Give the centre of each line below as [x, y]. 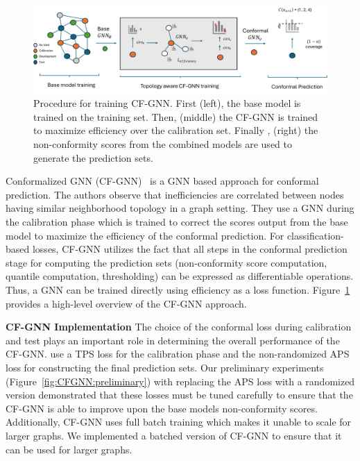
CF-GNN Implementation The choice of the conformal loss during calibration [179, 327]
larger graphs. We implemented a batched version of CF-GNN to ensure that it [174, 435]
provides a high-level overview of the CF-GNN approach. [126, 303]
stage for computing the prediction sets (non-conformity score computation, [166, 262]
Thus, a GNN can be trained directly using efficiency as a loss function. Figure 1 [178, 290]
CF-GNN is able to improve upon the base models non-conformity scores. [162, 408]
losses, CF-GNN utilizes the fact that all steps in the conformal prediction [190, 249]
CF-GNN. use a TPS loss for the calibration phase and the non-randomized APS [178, 354]
